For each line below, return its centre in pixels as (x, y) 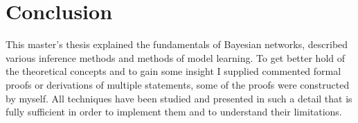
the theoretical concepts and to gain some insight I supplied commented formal (173, 71)
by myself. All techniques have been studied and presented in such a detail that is (179, 98)
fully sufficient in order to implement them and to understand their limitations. (174, 112)
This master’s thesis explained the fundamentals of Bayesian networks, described (177, 44)
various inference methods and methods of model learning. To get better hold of (176, 57)
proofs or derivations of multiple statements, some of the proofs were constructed (178, 84)
